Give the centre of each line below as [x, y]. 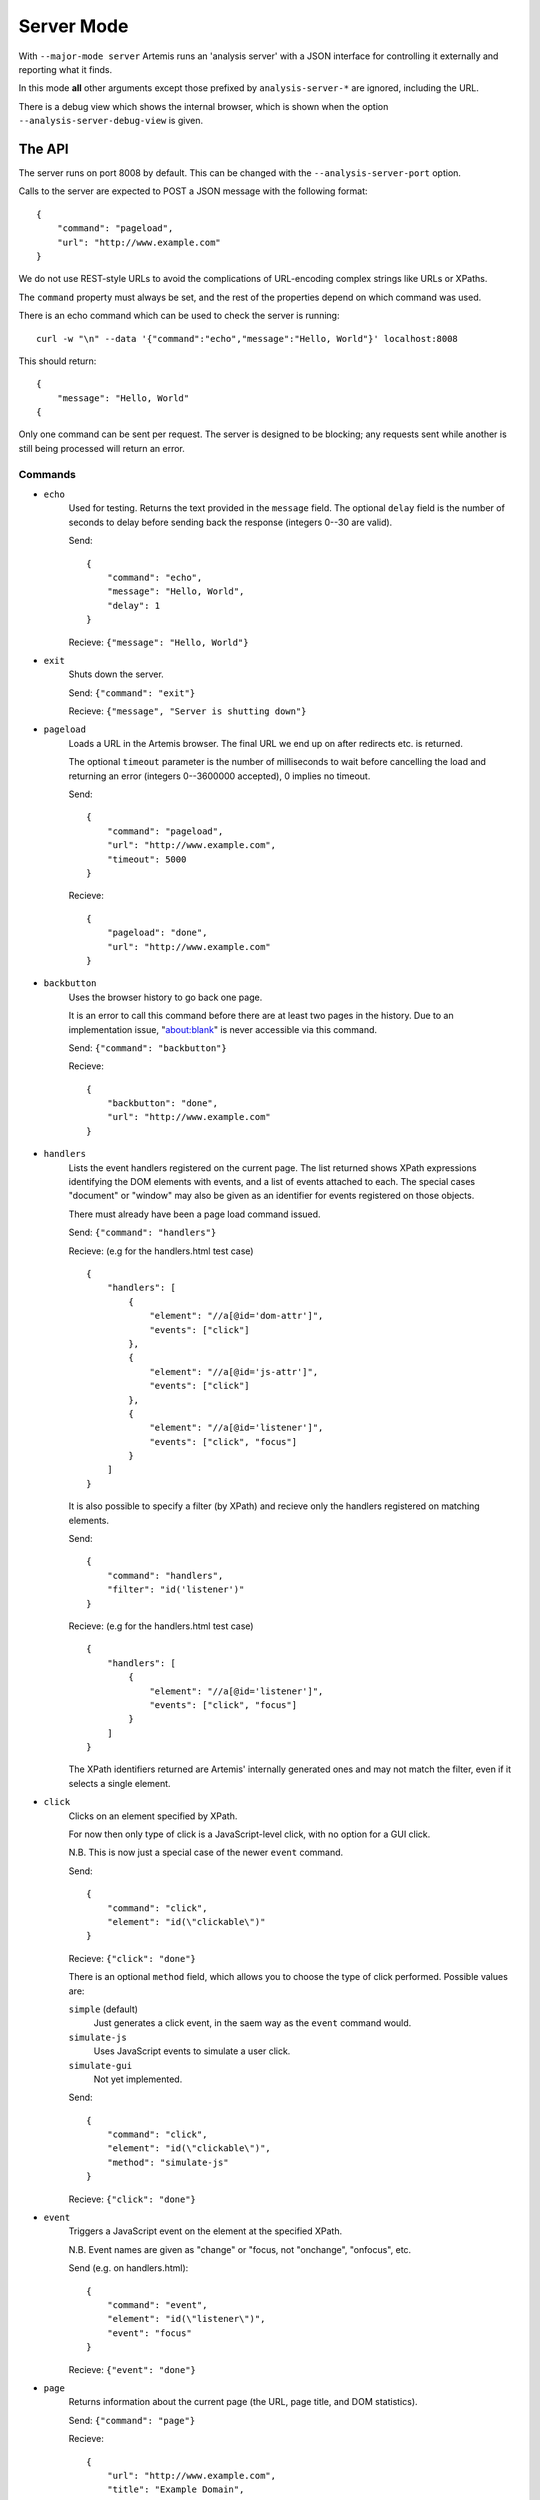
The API [43, 148]
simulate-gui [100, 2065]
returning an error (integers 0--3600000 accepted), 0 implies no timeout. [219, 776]
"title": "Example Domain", [175, 2489]
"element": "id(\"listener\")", [186, 2319]
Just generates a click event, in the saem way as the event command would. [252, 2023]
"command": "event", [157, 2304]
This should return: [57, 361]
